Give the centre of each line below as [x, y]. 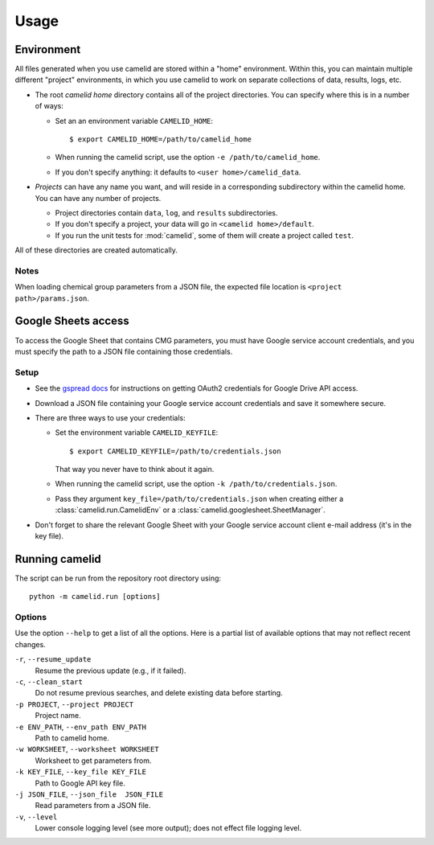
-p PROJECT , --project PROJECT [74, 704]
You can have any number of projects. [98, 198]
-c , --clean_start [49, 682]
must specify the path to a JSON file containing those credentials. [124, 351]
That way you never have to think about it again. [135, 470]
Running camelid [58, 559]
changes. [30, 644]
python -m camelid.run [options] [95, 597]
